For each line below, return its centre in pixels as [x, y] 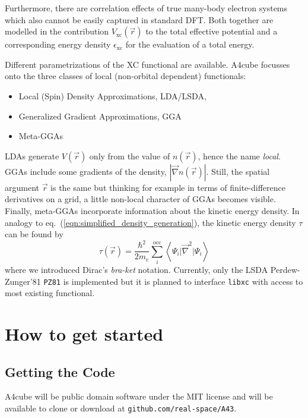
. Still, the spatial [238, 171]
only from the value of [130, 155]
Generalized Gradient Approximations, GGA [100, 116]
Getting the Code [60, 371]
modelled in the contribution [57, 31]
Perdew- [285, 270]
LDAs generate [32, 155]
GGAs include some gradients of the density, [86, 171]
